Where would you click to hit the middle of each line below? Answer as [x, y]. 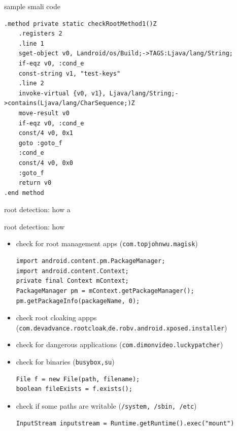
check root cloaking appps [56, 318]
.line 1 [31, 43]
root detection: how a [37, 209]
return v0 [35, 183]
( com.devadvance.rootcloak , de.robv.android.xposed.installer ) [122, 327]
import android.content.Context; [72, 271]
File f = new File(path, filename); [78, 379]
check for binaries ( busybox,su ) [65, 361]
